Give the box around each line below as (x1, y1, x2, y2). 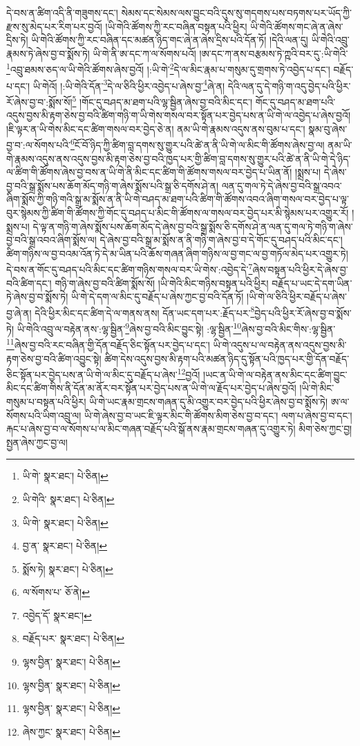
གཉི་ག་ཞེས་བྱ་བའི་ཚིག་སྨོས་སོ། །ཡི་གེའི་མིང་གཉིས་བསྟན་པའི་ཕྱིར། (55, 275, 269, 290)
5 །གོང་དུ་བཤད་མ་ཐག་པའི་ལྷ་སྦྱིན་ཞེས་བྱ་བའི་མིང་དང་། (72, 92, 253, 109)
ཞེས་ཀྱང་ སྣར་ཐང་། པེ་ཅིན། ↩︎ (22, 724, 120, 738)
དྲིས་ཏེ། (6, 33, 28, 47)
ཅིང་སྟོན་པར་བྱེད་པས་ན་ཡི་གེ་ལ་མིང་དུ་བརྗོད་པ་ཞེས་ (6, 367, 178, 381)
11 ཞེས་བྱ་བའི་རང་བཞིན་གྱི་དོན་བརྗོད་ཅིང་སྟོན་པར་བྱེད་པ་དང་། (6, 336, 210, 352)
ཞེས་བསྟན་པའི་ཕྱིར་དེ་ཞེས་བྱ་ (252, 262, 348, 276)
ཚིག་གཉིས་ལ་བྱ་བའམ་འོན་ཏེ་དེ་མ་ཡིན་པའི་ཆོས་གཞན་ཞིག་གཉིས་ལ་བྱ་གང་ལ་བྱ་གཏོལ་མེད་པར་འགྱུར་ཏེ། (6, 246, 348, 260)
